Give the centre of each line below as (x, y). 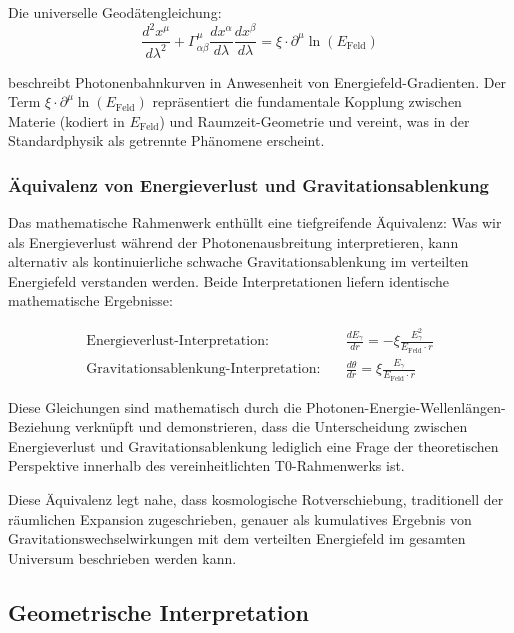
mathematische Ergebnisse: (90, 300)
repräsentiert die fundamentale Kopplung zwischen (307, 101)
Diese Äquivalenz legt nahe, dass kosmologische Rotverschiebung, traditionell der (256, 498)
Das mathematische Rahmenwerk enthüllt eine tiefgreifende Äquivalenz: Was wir (255, 222)
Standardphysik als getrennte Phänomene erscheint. (166, 140)
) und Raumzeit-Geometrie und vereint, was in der (314, 120)
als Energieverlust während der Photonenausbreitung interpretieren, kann (233, 241)
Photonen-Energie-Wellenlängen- (406, 406)
